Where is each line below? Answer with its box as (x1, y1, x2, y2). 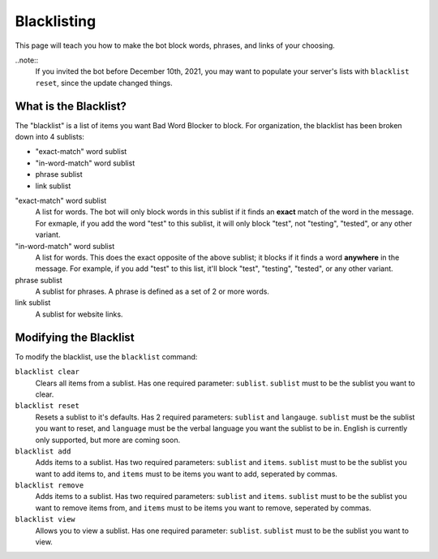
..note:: (15, 55, 39, 65)
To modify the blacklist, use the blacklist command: (15, 351, 198, 361)
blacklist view (15, 515, 76, 524)
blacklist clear (15, 368, 80, 376)
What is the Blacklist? (15, 99, 127, 113)
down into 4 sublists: (15, 132, 85, 142)
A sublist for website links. (35, 309, 123, 319)
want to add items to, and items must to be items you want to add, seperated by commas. (35, 469, 338, 479)
